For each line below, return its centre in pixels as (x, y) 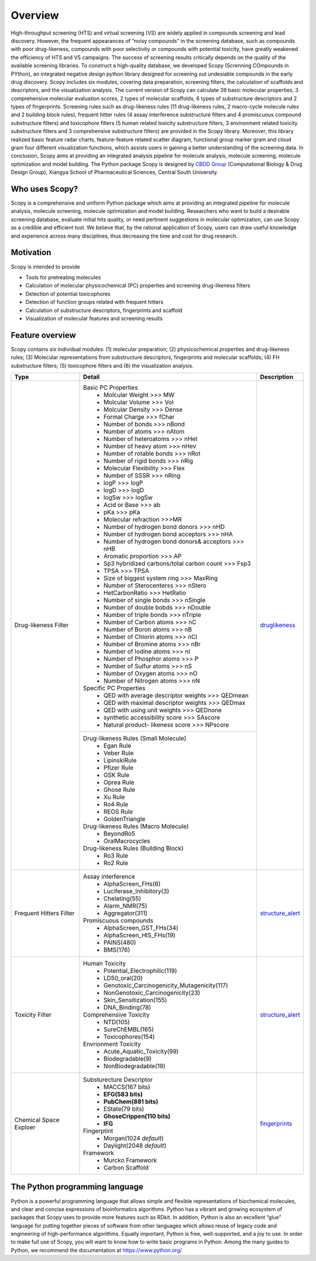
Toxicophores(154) (129, 1036)
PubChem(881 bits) (131, 1101)
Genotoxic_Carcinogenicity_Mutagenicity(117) (166, 985)
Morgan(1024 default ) (133, 1138)
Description (277, 377)
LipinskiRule (120, 760)
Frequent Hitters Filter (44, 913)
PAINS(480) (120, 943)
